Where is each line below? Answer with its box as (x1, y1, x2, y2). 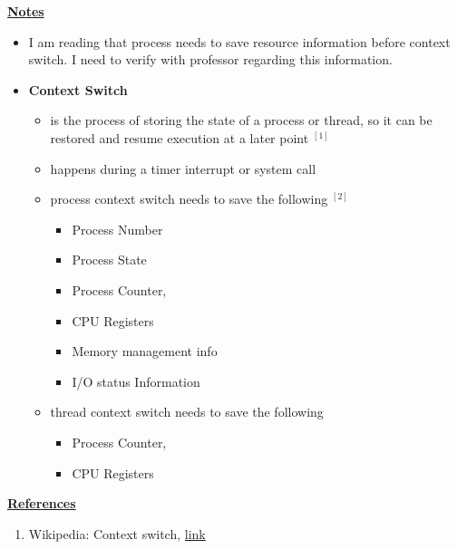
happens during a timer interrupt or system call (50, 159, 316, 178)
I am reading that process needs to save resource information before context (28, 32, 451, 51)
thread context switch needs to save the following (50, 402, 324, 421)
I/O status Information (72, 371, 200, 390)
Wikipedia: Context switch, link (28, 524, 206, 543)
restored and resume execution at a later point (50, 128, 309, 147)
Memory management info (72, 342, 218, 361)
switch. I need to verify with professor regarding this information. (28, 50, 393, 69)
